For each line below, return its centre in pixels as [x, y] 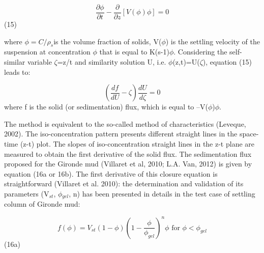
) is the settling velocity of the [213, 41]
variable [40, 62]
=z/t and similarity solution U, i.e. [112, 62]
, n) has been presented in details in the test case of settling [162, 193]
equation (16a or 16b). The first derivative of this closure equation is [111, 173]
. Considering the [200, 52]
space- [249, 134]
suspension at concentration [47, 52]
